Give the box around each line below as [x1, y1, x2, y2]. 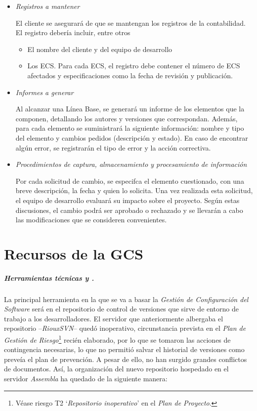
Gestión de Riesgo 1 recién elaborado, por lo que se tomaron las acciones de [4, 333, 231, 345]
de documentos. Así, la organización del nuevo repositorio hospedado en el [4, 363, 229, 374]
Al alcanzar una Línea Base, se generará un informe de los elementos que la [15, 103, 245, 114]
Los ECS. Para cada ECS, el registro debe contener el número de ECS [27, 60, 240, 71]
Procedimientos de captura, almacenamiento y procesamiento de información [15, 159, 247, 169]
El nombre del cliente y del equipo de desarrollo [27, 44, 172, 54]
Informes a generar [15, 87, 74, 97]
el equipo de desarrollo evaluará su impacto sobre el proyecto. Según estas [15, 195, 240, 205]
